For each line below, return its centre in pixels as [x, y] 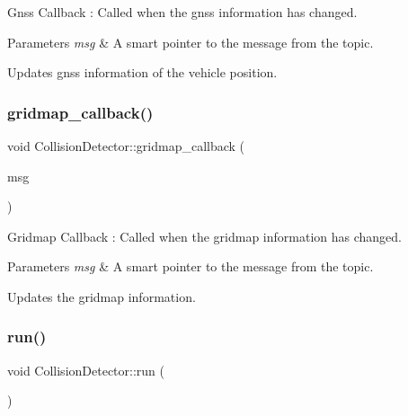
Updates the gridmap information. [102, 296]
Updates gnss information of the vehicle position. [142, 72]
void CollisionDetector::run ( [86, 370]
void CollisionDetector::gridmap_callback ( [126, 146]
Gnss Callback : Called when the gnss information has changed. [182, 12]
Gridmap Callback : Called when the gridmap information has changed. [204, 236]
